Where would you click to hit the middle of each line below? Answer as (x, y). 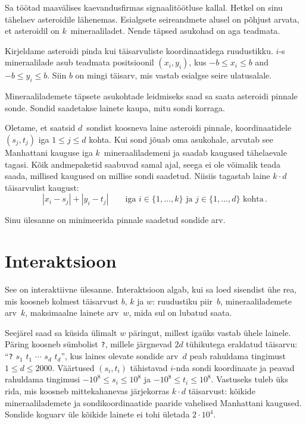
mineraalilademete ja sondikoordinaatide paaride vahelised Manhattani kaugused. (153, 402)
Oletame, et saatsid (40, 128)
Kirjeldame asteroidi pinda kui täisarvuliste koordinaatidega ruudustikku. (139, 50)
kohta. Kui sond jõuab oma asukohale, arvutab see (181, 139)
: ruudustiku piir (183, 301)
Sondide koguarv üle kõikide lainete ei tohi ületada (97, 414)
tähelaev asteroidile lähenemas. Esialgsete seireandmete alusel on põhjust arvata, (152, 19)
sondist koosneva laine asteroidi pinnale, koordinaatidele (189, 128)
